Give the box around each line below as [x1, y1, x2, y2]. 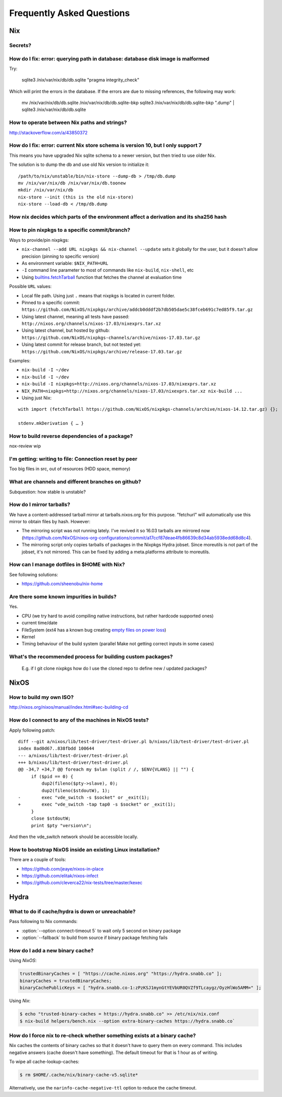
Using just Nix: [21, 395, 52, 401]
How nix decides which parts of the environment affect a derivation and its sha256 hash [9, 213, 227, 220]
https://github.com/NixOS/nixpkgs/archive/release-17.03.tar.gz [21, 349, 182, 354]
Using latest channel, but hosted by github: [21, 327, 110, 333]
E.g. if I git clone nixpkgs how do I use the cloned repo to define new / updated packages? [21, 665, 207, 672]
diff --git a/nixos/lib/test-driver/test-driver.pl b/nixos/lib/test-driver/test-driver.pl [18, 739, 249, 744]
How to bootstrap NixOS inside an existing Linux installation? [9, 846, 160, 853]
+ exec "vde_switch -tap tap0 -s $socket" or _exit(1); [18, 802, 176, 807]
